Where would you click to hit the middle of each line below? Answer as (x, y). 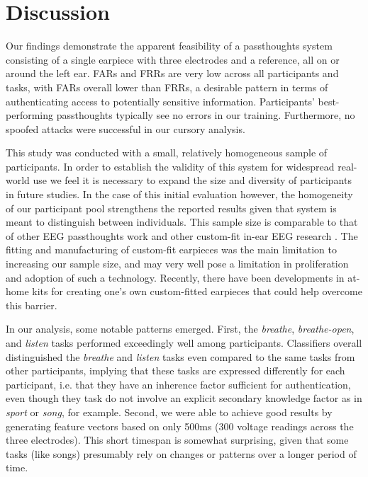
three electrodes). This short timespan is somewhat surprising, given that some (177, 440)
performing (29, 115)
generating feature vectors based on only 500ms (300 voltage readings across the (180, 426)
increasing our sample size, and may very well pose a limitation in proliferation (177, 264)
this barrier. (32, 305)
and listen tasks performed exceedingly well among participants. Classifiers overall (184, 343)
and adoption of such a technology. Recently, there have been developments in (175, 277)
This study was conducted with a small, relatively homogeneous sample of (167, 153)
